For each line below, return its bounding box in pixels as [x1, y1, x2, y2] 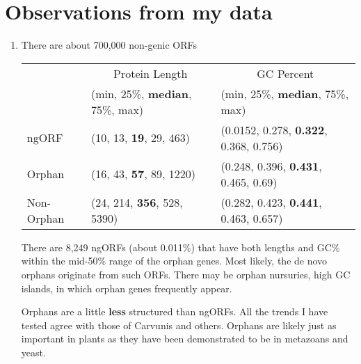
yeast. [21, 345, 46, 359]
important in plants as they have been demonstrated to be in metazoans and [21, 331, 348, 346]
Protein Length [113, 65, 188, 81]
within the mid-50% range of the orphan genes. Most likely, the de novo [21, 253, 328, 268]
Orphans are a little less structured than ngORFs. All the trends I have [21, 304, 328, 319]
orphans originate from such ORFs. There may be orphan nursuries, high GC [21, 267, 351, 281]
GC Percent [257, 65, 314, 81]
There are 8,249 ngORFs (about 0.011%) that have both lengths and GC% [21, 239, 340, 254]
